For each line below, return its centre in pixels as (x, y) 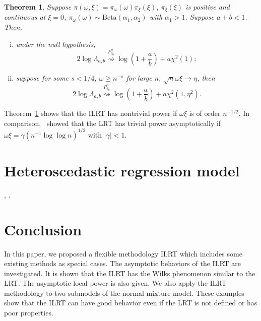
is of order (205, 113)
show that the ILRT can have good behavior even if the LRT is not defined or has (131, 303)
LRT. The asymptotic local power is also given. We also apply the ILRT (115, 283)
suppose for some (42, 77)
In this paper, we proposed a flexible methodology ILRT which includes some (123, 253)
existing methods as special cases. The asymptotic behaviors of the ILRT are (123, 263)
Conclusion (43, 229)
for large (139, 77)
